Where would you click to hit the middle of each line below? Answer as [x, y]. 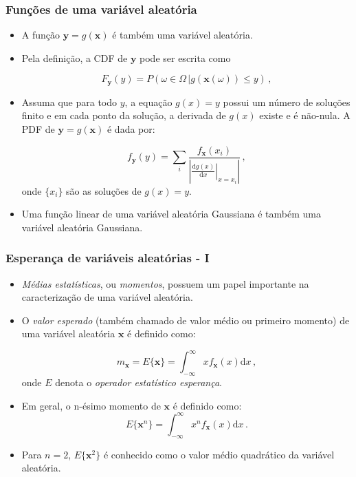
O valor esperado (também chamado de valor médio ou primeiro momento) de [186, 320]
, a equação [148, 102]
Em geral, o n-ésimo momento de [91, 405]
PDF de [38, 129]
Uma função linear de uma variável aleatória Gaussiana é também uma [171, 214]
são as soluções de [104, 190]
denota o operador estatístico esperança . [138, 382]
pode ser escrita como [185, 57]
